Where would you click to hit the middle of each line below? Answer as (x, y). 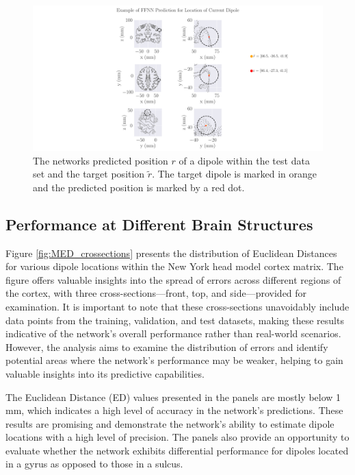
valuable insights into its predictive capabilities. (105, 373)
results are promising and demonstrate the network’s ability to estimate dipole (170, 423)
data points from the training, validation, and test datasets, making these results (175, 320)
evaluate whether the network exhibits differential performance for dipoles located (177, 450)
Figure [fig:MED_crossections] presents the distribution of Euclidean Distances (171, 253)
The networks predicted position (101, 160)
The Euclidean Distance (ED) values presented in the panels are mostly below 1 (173, 397)
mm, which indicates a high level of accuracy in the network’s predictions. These (174, 410)
